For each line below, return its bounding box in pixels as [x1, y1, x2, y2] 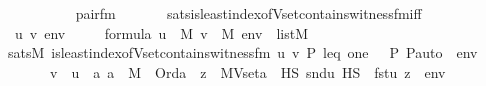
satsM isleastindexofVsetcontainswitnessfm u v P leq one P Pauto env [7, 42, 478, 63]
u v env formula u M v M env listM [14, 22, 308, 43]
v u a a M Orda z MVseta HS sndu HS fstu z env [49, 61, 446, 82]
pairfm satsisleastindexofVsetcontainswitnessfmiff [75, 3, 422, 23]
